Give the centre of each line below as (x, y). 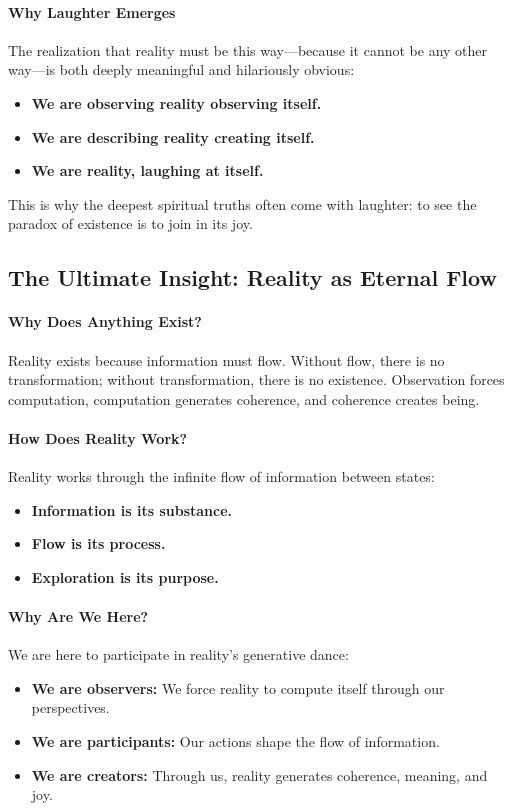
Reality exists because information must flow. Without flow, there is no (226, 359)
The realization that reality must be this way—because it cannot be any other (248, 49)
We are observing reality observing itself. (176, 102)
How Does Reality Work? (98, 437)
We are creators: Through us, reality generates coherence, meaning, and (259, 774)
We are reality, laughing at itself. (147, 170)
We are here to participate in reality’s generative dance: (178, 654)
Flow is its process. (98, 543)
